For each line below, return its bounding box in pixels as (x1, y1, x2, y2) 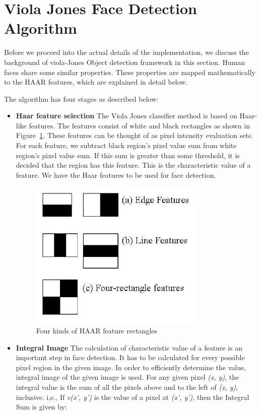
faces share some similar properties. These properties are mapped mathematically (4, 66, 255, 77)
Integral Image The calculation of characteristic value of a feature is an (16, 342, 243, 353)
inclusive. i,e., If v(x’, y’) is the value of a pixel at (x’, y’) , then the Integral (16, 391, 249, 402)
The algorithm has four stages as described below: (4, 93, 159, 104)
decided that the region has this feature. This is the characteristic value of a (16, 160, 251, 170)
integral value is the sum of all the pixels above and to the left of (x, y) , (16, 382, 238, 392)
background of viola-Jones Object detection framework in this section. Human (4, 56, 245, 67)
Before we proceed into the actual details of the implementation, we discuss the (4, 47, 249, 57)
